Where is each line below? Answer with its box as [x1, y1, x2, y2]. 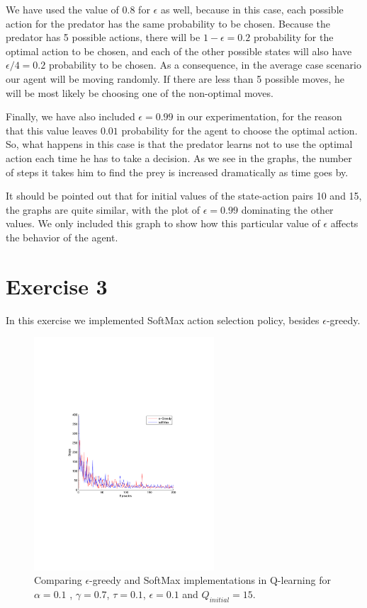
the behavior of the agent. [6, 229, 118, 244]
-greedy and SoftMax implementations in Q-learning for [89, 573, 331, 587]
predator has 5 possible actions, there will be [6, 30, 201, 45]
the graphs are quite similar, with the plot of [6, 202, 201, 217]
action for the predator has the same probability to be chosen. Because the [6, 16, 330, 30]
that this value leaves [6, 122, 98, 137]
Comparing [34, 573, 82, 587]
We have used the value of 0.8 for [6, 2, 150, 16]
